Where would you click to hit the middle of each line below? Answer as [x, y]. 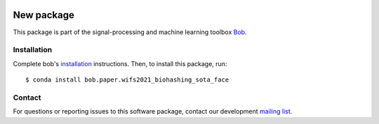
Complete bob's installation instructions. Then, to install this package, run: [120, 63]
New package [44, 15]
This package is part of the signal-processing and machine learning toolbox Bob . [130, 32]
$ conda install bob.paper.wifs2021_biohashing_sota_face [127, 80]
